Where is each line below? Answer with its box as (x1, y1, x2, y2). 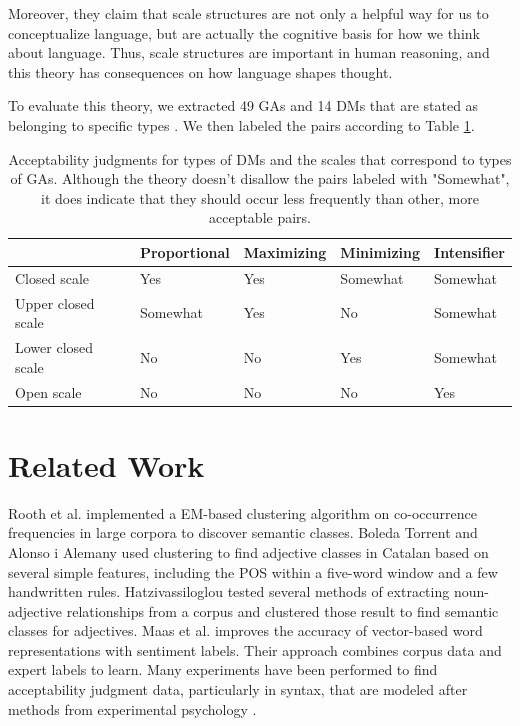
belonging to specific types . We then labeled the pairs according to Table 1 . (8, 114, 475, 135)
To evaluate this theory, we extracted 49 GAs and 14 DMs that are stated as (8, 95, 479, 116)
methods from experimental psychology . (8, 698, 257, 719)
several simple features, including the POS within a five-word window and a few (8, 561, 498, 582)
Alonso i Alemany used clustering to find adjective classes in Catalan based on (8, 541, 489, 562)
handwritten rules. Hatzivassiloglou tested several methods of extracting (8, 581, 450, 602)
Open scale (15, 381, 82, 402)
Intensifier (434, 241, 505, 262)
